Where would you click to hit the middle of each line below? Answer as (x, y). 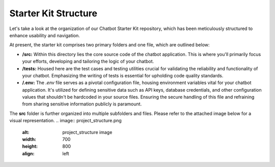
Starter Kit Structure (53, 13)
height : (30, 146)
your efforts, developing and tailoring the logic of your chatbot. (88, 62)
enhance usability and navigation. (45, 35)
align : (28, 153)
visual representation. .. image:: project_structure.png (65, 121)
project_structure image (87, 132)
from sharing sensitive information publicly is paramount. (82, 104)
